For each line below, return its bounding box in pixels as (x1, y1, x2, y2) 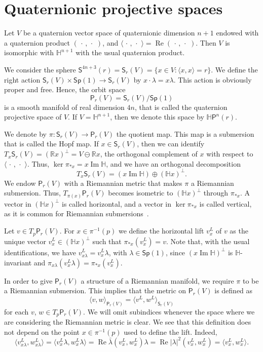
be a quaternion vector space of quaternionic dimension (23, 27, 195, 38)
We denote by (4, 128, 47, 139)
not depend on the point (4, 326, 80, 337)
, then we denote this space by (110, 111, 204, 122)
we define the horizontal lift (118, 225, 204, 236)
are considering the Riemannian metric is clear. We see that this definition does (4, 317, 251, 327)
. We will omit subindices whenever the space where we (83, 306, 255, 317)
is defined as (214, 285, 253, 296)
